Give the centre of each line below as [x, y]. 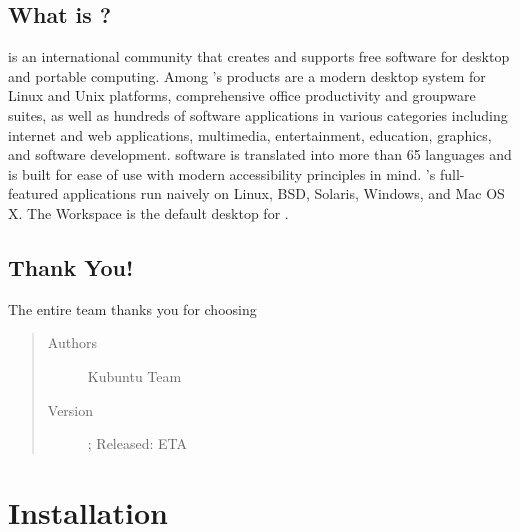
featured [33, 193]
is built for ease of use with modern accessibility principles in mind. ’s [222, 173]
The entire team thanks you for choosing [132, 308]
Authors [72, 342]
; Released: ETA [137, 443]
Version [70, 409]
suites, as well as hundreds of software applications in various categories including [258, 114]
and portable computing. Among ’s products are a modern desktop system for [247, 75]
